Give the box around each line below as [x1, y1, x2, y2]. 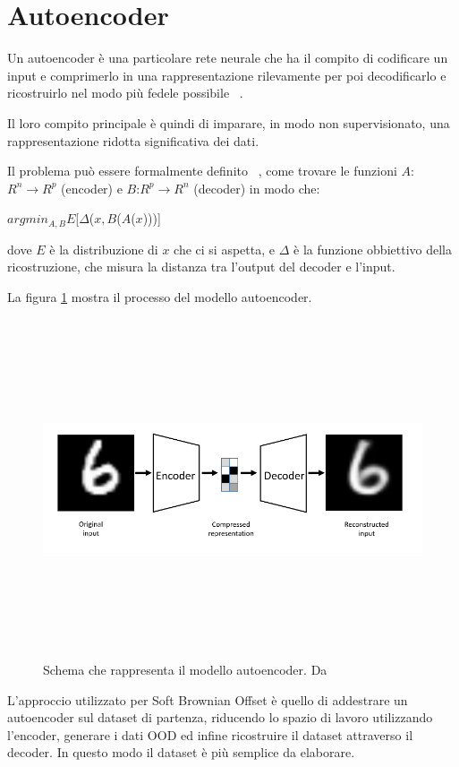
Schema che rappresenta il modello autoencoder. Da [43, 660, 327, 679]
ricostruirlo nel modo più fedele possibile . [7, 83, 243, 102]
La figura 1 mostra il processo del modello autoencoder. [7, 287, 312, 306]
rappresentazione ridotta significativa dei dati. [7, 131, 259, 150]
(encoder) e [61, 178, 123, 197]
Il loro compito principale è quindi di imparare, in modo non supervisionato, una [7, 113, 450, 132]
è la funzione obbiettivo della [293, 239, 452, 258]
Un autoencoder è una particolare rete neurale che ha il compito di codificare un [7, 48, 448, 67]
